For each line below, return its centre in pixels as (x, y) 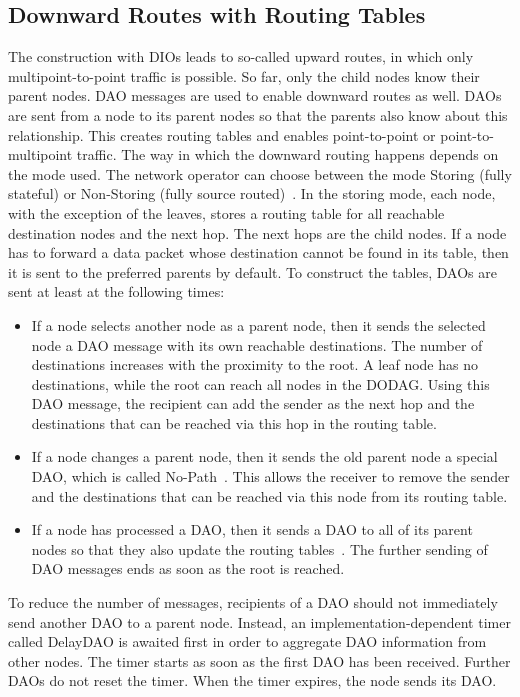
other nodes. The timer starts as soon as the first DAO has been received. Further (259, 660)
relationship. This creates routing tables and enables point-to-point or (222, 134)
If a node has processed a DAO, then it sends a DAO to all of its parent (252, 529)
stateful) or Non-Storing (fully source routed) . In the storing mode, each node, (252, 193)
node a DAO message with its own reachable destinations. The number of (257, 344)
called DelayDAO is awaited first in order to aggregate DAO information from (247, 641)
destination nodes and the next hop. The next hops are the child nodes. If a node (257, 232)
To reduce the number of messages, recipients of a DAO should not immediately (253, 602)
